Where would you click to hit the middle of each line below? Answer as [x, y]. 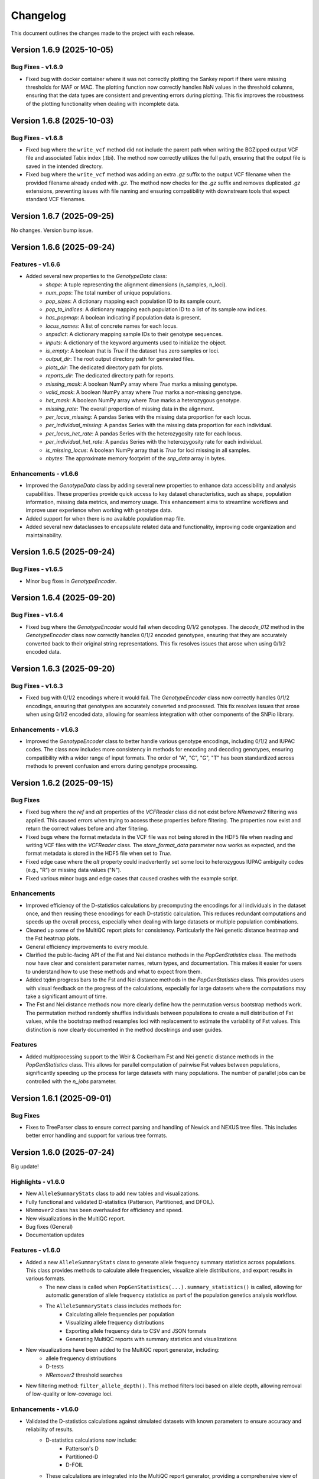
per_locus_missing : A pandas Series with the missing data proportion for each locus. [149, 417]
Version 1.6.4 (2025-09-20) [63, 598]
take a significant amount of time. [66, 996]
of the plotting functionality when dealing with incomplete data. [102, 104]
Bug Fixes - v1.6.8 [37, 138]
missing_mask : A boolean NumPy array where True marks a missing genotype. [141, 384]
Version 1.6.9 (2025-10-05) [62, 50]
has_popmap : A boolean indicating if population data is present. [124, 318]
